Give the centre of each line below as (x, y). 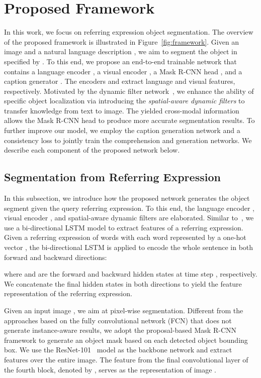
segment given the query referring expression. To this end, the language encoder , (129, 208)
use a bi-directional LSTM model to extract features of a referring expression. (124, 227)
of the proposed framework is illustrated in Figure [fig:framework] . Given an (122, 41)
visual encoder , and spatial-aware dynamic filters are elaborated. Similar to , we (129, 218)
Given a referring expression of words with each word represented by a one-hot (125, 237)
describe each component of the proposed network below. (92, 150)
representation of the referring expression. (68, 293)
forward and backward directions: (56, 257)
